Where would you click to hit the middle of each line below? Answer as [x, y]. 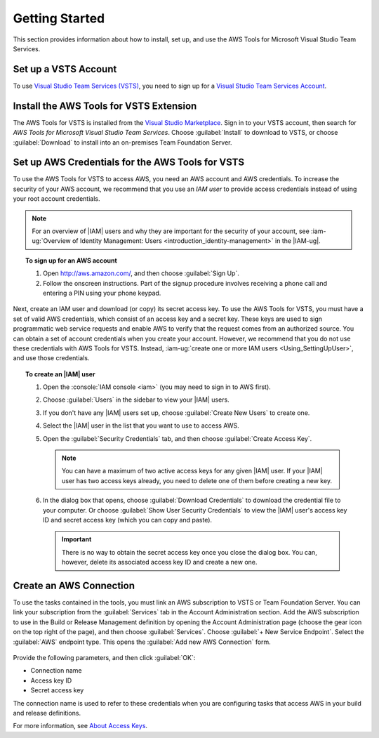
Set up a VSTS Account [65, 69]
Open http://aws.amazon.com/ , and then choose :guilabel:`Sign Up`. [141, 273]
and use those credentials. [52, 358]
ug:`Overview [51, 241]
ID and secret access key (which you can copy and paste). [128, 520]
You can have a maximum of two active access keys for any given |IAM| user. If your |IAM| [192, 471]
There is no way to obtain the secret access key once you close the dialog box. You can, [189, 552]
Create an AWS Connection [74, 585]
